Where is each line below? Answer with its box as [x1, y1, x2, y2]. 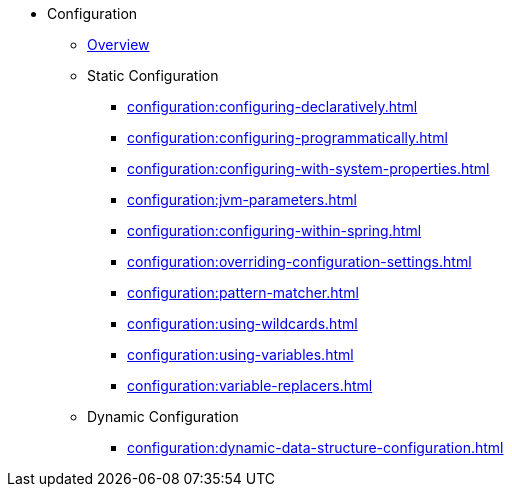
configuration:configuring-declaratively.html [127, 98, 418, 115]
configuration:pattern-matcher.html [127, 284, 359, 301]
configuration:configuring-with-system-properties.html [127, 160, 490, 177]
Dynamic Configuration [87, 408, 239, 425]
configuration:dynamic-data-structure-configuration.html [127, 439, 504, 456]
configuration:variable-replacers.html [127, 377, 373, 394]
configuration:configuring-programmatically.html [127, 129, 448, 146]
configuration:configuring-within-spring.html [127, 222, 422, 239]
